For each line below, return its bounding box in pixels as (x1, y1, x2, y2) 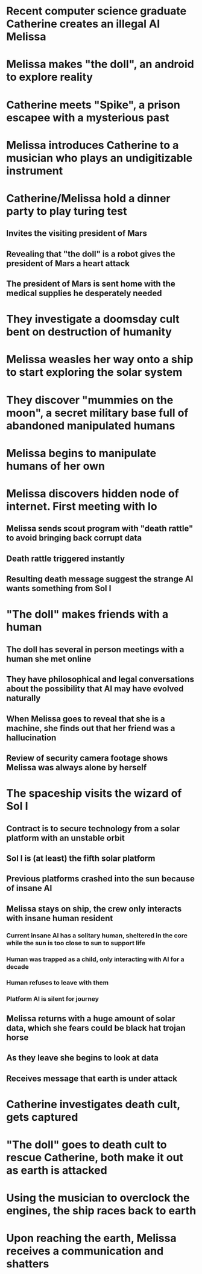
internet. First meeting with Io (6, 499, 158, 513)
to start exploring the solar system (6, 366, 183, 379)
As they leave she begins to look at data (6, 1053, 159, 1063)
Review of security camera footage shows (6, 753, 168, 763)
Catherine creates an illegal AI (6, 17, 160, 31)
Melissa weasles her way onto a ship (6, 353, 194, 366)
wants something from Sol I (6, 583, 112, 594)
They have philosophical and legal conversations (6, 674, 195, 685)
